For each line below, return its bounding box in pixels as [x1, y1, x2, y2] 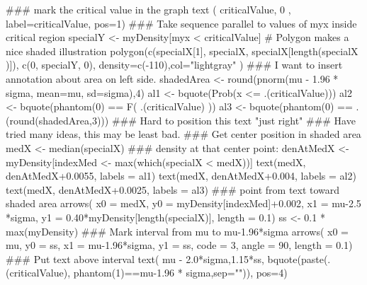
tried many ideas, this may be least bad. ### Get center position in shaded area [6, 127, 361, 141]
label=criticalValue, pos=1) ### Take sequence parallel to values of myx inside [6, 16, 357, 30]
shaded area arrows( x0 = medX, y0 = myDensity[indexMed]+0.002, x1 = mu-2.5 [6, 196, 361, 211]
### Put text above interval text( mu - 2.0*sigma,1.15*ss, [6, 251, 264, 266]
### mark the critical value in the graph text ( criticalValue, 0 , [6, 2, 291, 16]
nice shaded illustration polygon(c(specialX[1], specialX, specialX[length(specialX [6, 43, 358, 58]
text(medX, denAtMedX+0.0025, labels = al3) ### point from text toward [6, 182, 340, 197]
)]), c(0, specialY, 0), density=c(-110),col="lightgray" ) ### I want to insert [6, 57, 343, 72]
